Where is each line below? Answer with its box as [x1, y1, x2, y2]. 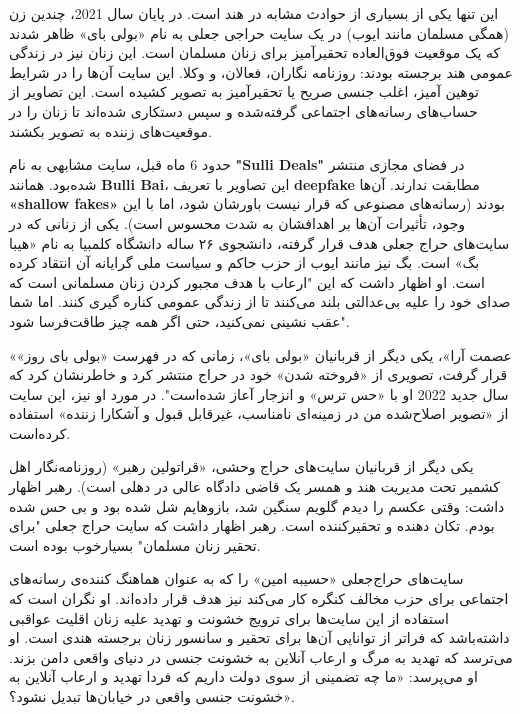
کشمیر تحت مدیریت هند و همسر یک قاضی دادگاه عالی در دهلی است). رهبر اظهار [9, 476, 501, 497]
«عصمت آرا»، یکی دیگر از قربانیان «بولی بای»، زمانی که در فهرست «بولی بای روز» [9, 344, 512, 365]
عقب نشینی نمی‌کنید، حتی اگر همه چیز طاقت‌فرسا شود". [9, 310, 350, 331]
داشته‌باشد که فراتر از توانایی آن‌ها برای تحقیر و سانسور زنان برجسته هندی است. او [9, 627, 510, 648]
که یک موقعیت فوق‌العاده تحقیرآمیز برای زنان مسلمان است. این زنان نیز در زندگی [9, 42, 501, 63]
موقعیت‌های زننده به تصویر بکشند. [9, 120, 212, 141]
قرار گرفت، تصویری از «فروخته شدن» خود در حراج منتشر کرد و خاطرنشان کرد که [9, 364, 508, 385]
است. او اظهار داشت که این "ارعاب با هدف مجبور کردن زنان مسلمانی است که [9, 271, 485, 292]
